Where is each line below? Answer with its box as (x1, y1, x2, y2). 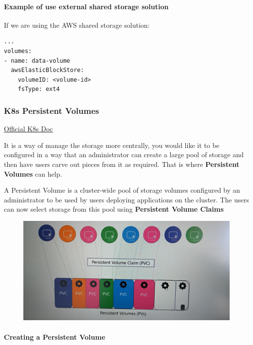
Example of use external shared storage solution (4, 1, 169, 11)
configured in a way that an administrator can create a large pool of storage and (4, 149, 244, 160)
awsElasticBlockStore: (11, 67, 84, 74)
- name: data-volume (4, 57, 71, 64)
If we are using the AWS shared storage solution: (4, 19, 150, 30)
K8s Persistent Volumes (4, 104, 99, 116)
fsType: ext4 (18, 86, 60, 93)
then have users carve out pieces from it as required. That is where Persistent (4, 159, 240, 169)
